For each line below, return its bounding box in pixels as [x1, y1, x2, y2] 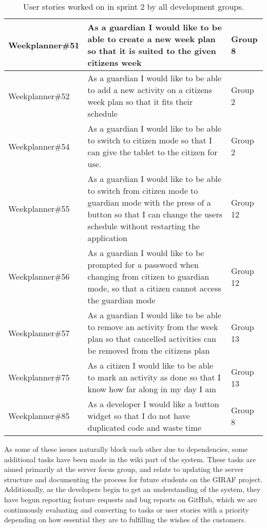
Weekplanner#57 [8, 326, 70, 339]
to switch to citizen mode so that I [87, 134, 212, 146]
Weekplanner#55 [8, 202, 70, 214]
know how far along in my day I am [87, 383, 216, 395]
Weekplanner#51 [8, 39, 80, 51]
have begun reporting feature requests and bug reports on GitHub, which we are [4, 494, 257, 504]
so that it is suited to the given [87, 45, 216, 57]
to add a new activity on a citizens [87, 84, 212, 96]
